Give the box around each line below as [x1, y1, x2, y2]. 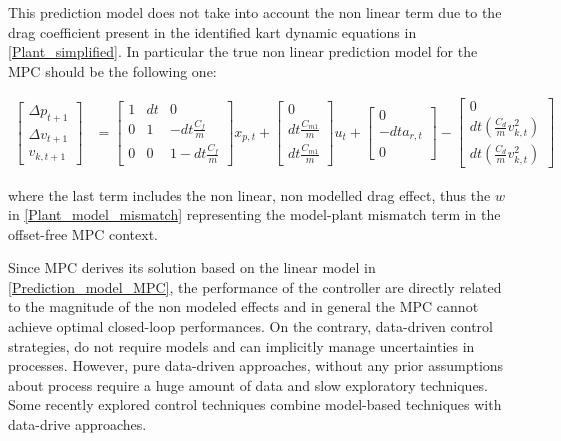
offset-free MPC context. [8, 223, 159, 244]
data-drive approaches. [8, 414, 147, 435]
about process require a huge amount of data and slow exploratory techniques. [8, 374, 489, 395]
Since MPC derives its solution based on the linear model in [8, 257, 376, 278]
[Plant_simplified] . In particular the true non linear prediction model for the [8, 41, 478, 62]
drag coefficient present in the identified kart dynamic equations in [8, 21, 417, 42]
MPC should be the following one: [8, 60, 217, 81]
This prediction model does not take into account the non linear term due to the [8, 2, 502, 22]
